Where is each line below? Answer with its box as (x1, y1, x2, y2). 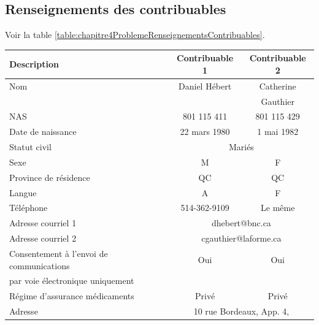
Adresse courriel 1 (9, 216, 77, 229)
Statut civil (9, 140, 52, 153)
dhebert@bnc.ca (211, 216, 271, 229)
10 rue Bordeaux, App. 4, (193, 305, 290, 318)
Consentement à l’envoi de (9, 247, 108, 260)
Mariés (228, 140, 254, 153)
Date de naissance (9, 125, 77, 138)
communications (9, 259, 70, 272)
